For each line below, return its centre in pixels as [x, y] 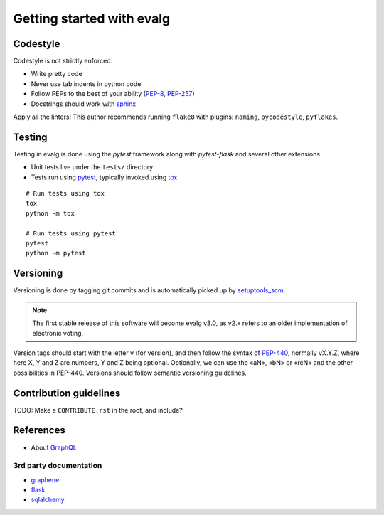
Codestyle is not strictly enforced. [63, 61]
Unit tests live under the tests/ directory [92, 167]
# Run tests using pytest [71, 233]
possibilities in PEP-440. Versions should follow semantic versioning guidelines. [130, 373]
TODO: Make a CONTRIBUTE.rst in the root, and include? [98, 410]
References [39, 430]
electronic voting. [58, 333]
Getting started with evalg [92, 18]
